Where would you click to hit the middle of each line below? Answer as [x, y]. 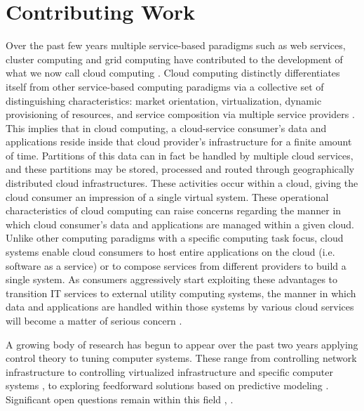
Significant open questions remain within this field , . [120, 399]
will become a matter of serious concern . [94, 320]
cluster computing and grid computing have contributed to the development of [174, 59]
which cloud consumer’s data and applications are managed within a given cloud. [180, 224]
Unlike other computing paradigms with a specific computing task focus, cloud [175, 238]
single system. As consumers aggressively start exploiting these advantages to [172, 279]
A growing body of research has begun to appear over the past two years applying [182, 344]
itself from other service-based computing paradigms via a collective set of [165, 86]
